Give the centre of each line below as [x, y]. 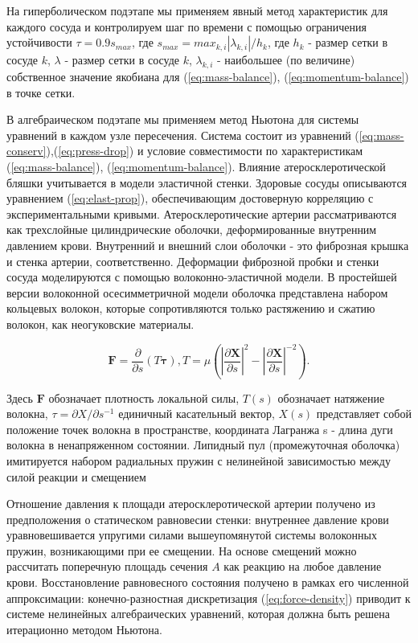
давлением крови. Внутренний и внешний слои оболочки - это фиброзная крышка [208, 245]
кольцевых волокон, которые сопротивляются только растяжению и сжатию [191, 308]
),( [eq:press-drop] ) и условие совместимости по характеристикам [205, 151]
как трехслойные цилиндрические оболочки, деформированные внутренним [192, 229]
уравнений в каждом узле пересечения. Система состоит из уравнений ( [183, 135]
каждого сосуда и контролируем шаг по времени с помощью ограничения [187, 26]
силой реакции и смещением [76, 476]
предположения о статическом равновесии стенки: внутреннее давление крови [198, 519]
